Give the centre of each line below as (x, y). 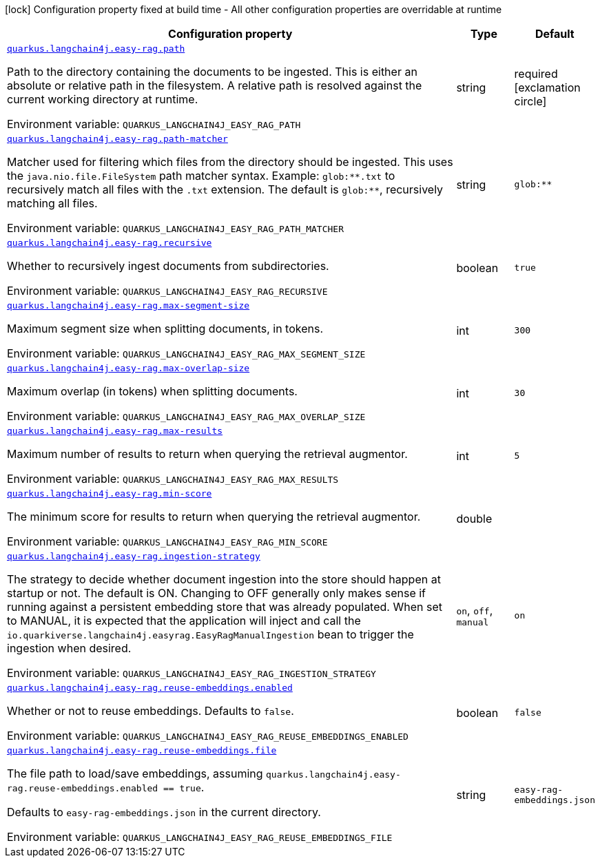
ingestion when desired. (69, 648)
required (536, 73)
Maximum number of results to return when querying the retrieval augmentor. (207, 454)
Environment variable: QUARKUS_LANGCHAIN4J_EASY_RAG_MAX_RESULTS (173, 479)
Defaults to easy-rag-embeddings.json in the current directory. (164, 812)
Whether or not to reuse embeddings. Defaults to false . (151, 711)
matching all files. (52, 203)
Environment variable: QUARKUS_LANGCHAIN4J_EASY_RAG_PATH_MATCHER (175, 228)
